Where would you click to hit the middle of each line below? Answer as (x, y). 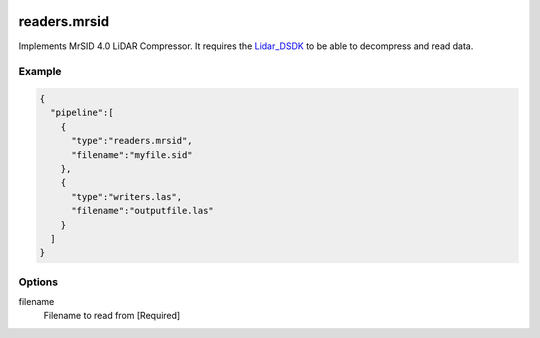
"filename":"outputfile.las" (142, 211)
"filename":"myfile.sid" (132, 154)
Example (40, 72)
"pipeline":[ (82, 113)
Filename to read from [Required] (112, 316)
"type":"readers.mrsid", (132, 141)
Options (38, 282)
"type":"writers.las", (127, 196)
